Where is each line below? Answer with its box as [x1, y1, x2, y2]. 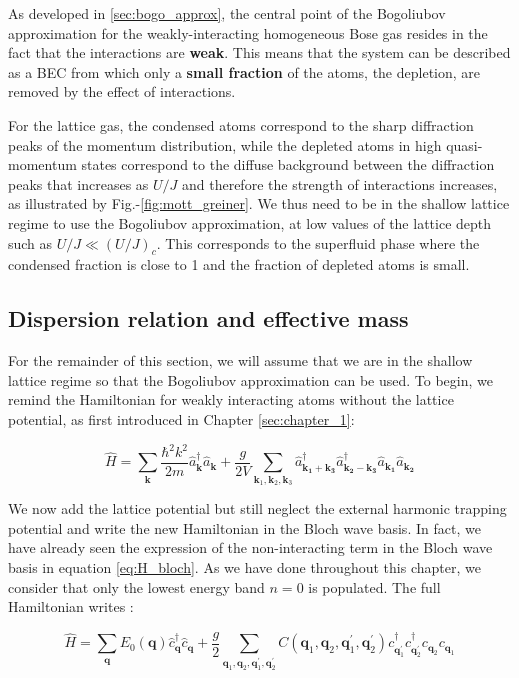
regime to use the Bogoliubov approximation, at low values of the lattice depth [8, 212, 492, 233]
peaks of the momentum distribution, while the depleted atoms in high [8, 134, 442, 155]
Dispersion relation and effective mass [8, 303, 409, 334]
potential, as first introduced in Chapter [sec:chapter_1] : [8, 408, 355, 429]
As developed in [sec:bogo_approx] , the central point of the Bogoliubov [8, 3, 446, 23]
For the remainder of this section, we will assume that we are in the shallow [8, 350, 473, 371]
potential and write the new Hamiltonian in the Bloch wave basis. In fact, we [8, 517, 481, 538]
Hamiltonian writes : [8, 596, 134, 617]
